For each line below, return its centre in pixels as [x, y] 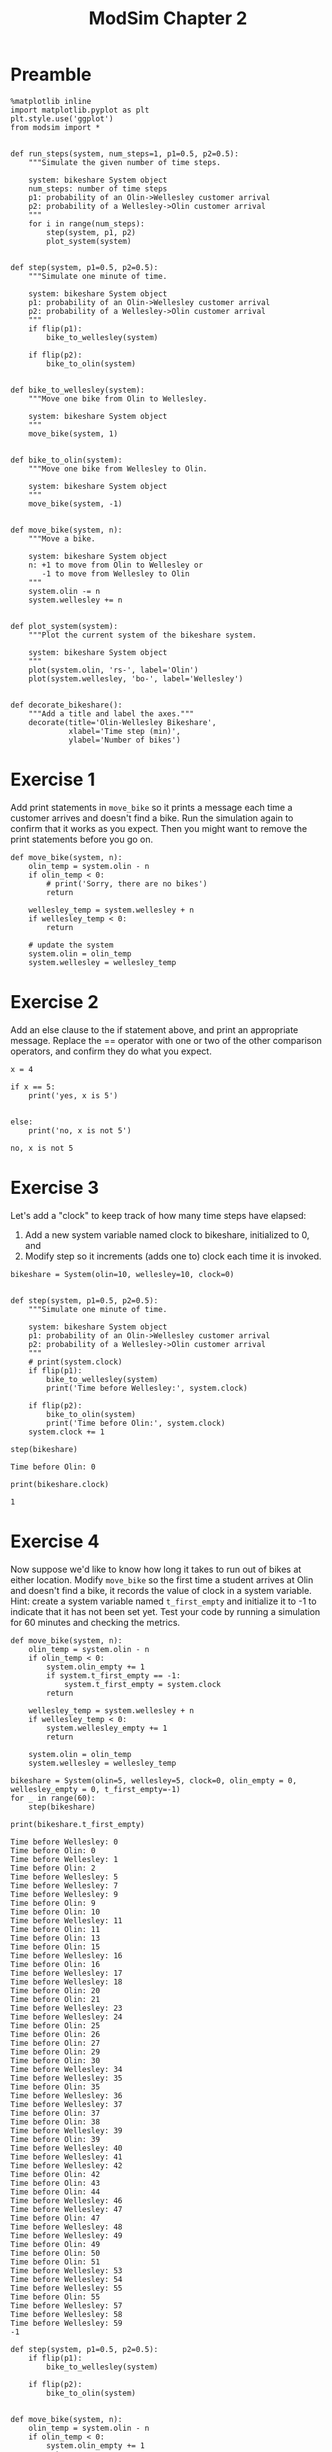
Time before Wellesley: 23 [66, 2008]
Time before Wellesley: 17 [66, 1973]
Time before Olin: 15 [55, 1947]
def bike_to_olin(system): [66, 460]
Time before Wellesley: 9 [64, 1894]
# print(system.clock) [75, 1362]
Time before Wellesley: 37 [66, 2104]
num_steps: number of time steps [98, 188]
